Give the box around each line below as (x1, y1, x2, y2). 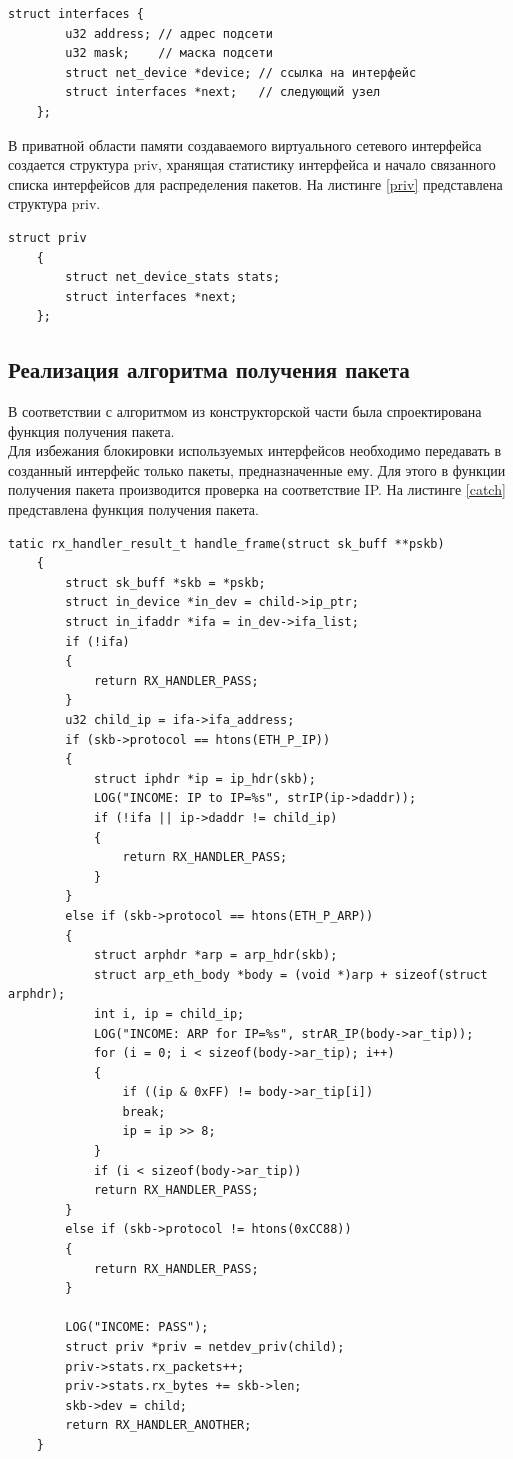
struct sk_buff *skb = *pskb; (65, 575, 266, 590)
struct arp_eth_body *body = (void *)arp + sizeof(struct (93, 967, 488, 982)
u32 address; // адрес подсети (65, 26, 273, 41)
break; (122, 1104, 166, 1119)
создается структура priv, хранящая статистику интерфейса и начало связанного (8, 154, 496, 175)
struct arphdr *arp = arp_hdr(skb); (93, 948, 338, 963)
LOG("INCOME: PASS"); (65, 1320, 209, 1335)
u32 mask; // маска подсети (65, 46, 273, 61)
